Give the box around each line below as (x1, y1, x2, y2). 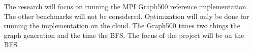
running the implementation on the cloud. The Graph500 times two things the (4, 20, 240, 31)
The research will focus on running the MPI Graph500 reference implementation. (4, 1, 248, 11)
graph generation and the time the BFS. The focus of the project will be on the (4, 30, 244, 40)
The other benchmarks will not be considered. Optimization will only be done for (4, 11, 249, 21)
